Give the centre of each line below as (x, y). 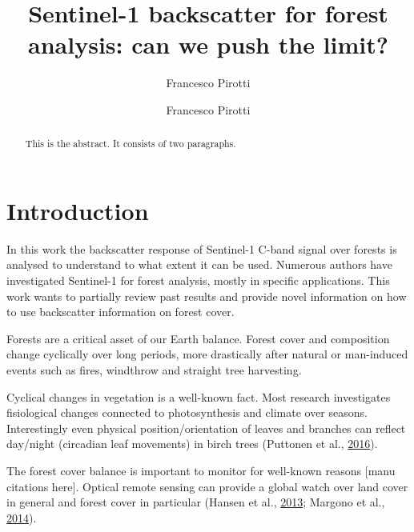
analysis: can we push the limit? (208, 44)
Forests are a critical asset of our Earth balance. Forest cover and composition (198, 338)
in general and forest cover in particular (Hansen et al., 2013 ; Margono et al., (196, 502)
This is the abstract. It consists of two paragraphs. (131, 144)
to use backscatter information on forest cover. (121, 312)
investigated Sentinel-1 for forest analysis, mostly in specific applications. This (198, 280)
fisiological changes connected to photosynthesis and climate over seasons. (187, 412)
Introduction (78, 210)
